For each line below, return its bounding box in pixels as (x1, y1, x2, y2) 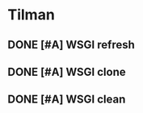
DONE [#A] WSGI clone (7, 65, 126, 78)
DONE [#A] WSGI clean (7, 93, 126, 107)
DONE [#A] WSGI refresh (7, 38, 135, 52)
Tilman (7, 6, 56, 24)
